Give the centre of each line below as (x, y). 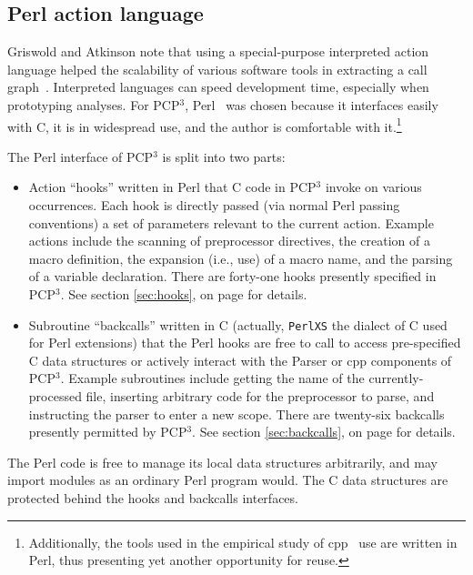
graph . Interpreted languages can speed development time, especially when (218, 87)
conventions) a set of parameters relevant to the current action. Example (231, 222)
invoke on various (373, 187)
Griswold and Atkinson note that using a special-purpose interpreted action (218, 51)
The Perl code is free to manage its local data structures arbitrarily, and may (222, 462)
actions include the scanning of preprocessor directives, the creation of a (229, 241)
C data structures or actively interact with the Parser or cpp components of (240, 360)
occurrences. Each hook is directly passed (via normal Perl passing (214, 205)
